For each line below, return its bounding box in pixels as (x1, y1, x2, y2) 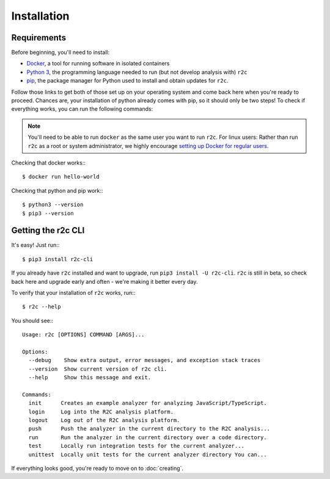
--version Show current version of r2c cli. (28, 365, 167, 373)
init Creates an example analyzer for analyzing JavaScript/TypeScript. (28, 399, 267, 407)
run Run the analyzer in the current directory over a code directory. (28, 434, 267, 440)
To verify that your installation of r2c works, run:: (11, 289, 136, 296)
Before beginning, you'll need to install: (11, 49, 110, 56)
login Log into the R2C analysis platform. (28, 408, 174, 415)
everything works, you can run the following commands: (11, 105, 153, 113)
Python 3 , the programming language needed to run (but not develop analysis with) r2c (26, 68, 248, 76)
